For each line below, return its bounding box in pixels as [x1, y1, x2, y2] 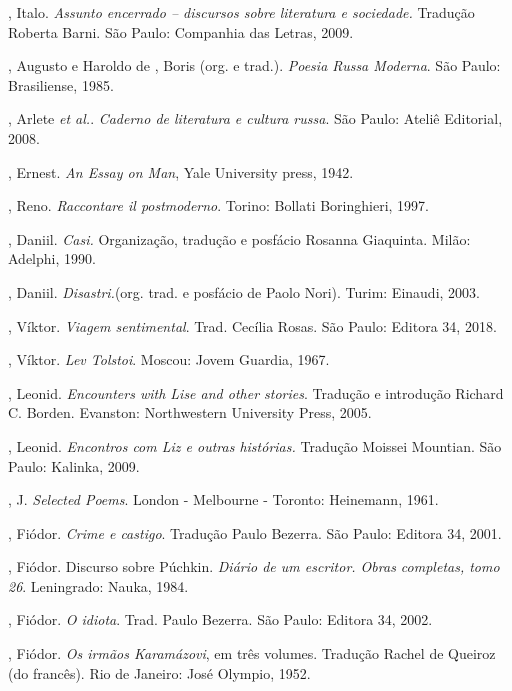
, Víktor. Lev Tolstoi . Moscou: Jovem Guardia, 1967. [8, 349, 330, 370]
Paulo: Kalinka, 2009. [8, 455, 140, 476]
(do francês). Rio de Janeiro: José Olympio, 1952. [8, 662, 311, 683]
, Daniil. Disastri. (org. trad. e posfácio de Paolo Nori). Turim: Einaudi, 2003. [8, 281, 480, 302]
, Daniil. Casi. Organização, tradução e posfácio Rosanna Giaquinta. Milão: [8, 228, 471, 249]
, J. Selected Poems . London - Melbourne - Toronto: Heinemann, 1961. [8, 489, 439, 510]
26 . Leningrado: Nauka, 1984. [8, 575, 189, 596]
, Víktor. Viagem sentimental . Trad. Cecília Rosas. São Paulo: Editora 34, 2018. [8, 315, 497, 336]
